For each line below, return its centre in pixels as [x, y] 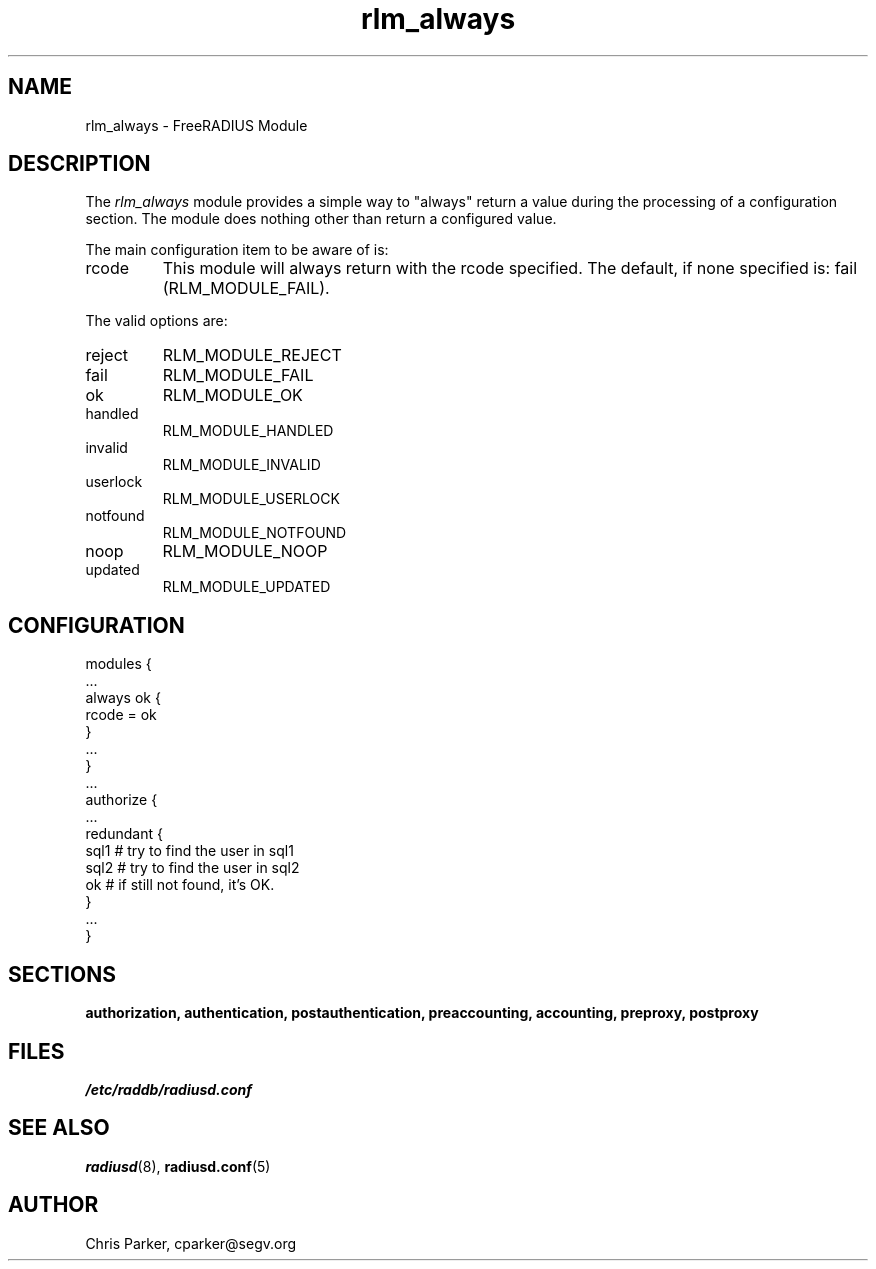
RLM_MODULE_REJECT [252, 355]
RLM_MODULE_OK [232, 395]
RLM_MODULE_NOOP [245, 551]
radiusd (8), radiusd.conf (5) [178, 1166]
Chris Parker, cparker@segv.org [191, 1243]
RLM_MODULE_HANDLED [248, 431]
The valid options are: [156, 321]
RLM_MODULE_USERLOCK [251, 499]
